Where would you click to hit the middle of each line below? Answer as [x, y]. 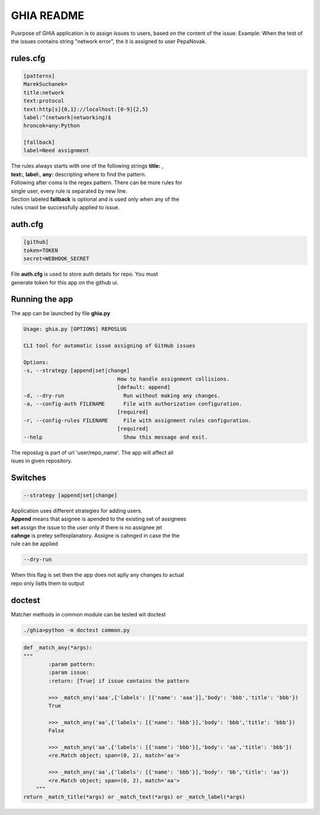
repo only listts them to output [48, 583]
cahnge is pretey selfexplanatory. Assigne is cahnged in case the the [95, 536]
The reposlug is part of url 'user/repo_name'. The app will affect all [92, 452]
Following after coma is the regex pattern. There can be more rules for [97, 183]
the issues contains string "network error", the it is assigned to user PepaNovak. [109, 41]
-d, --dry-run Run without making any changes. [122, 395]
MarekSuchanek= [45, 84]
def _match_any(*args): [58, 648]
